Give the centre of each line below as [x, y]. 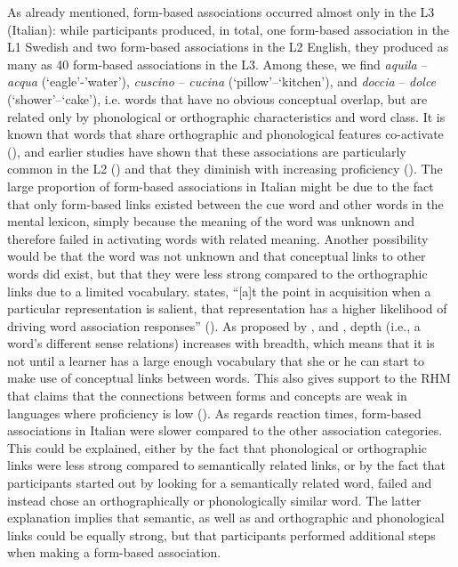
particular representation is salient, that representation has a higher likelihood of [227, 308]
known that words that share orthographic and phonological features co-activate [225, 134]
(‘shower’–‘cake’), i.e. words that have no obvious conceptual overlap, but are [217, 98]
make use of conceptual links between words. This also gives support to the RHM [229, 378]
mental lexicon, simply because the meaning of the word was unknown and [211, 221]
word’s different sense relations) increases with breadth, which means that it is [221, 343]
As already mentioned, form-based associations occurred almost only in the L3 [221, 12]
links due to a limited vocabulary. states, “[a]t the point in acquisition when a [219, 291]
